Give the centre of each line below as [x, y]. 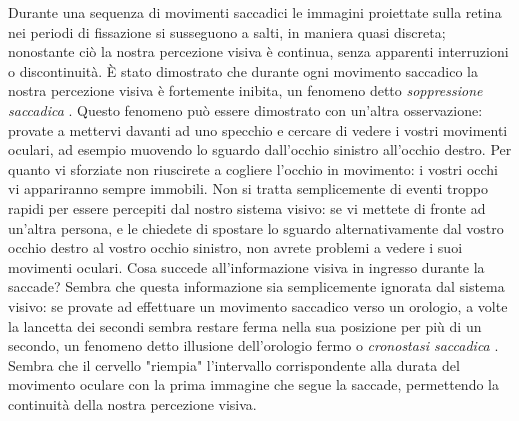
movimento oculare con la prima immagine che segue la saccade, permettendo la [253, 384]
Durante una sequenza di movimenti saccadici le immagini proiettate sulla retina [255, 12]
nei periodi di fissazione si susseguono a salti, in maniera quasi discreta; [227, 31]
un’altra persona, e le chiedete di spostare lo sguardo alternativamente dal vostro [256, 227]
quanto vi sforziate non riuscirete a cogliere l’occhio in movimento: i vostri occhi [253, 168]
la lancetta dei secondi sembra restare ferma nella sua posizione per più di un [245, 325]
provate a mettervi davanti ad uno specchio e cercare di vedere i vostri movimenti [258, 129]
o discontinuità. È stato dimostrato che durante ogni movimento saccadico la [243, 70]
